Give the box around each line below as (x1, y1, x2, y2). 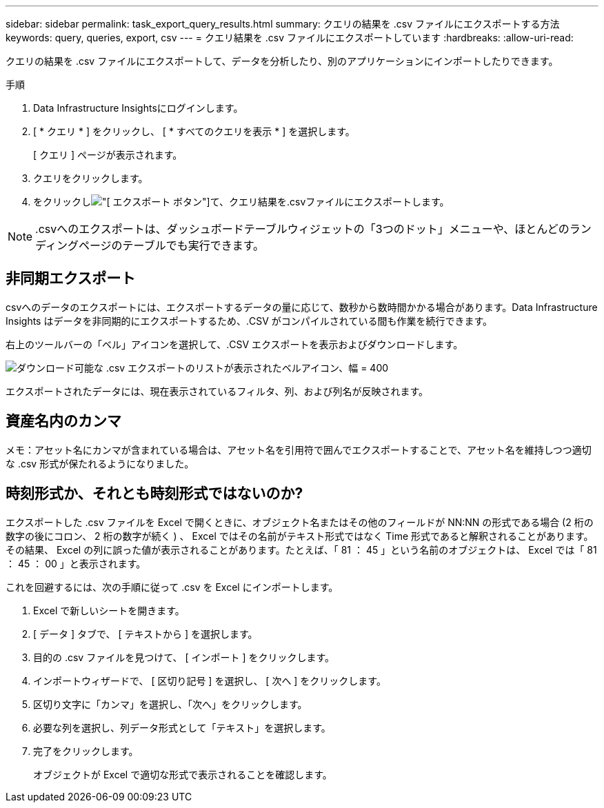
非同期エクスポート (6, 270, 136, 287)
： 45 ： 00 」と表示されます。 (6, 557, 146, 569)
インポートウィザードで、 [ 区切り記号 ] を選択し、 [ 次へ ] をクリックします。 (33, 674, 386, 687)
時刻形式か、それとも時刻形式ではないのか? (6, 485, 303, 503)
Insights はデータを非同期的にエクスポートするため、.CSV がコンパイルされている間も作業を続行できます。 (6, 314, 493, 327)
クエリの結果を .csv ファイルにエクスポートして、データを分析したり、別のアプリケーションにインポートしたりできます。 (6, 55, 558, 67)
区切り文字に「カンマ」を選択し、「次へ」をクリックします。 (33, 698, 308, 710)
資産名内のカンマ (6, 412, 121, 430)
